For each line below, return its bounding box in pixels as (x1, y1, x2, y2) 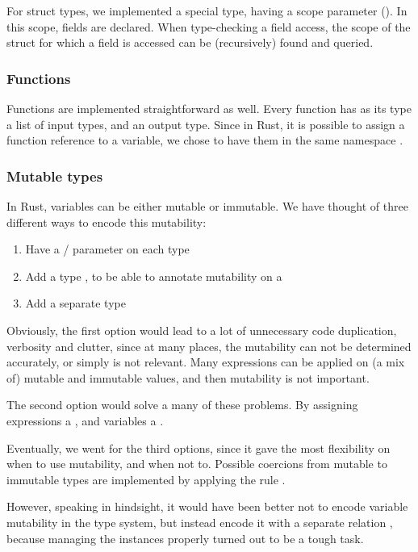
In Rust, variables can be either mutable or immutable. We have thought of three (6, 198, 408, 214)
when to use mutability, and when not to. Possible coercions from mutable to (6, 455, 387, 472)
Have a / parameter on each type (25, 240, 190, 257)
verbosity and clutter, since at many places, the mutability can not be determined (6, 337, 412, 354)
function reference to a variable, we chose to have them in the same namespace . (6, 132, 403, 148)
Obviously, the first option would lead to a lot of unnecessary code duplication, (6, 321, 397, 338)
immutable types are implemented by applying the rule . (6, 470, 286, 487)
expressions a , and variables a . (6, 412, 164, 429)
